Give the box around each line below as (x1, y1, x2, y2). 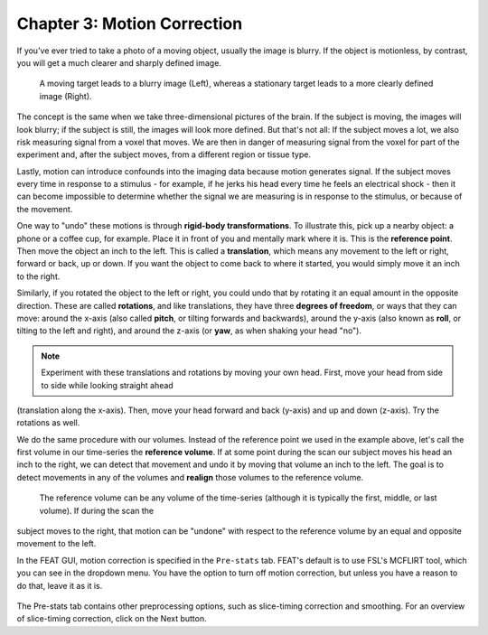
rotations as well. (16, 417, 80, 428)
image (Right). (39, 90, 92, 101)
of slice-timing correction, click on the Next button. (16, 613, 207, 624)
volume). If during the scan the (39, 505, 154, 516)
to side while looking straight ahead (41, 379, 174, 390)
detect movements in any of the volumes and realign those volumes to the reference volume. (16, 472, 364, 482)
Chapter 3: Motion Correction (16, 14, 243, 33)
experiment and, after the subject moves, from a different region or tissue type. (16, 149, 312, 160)
